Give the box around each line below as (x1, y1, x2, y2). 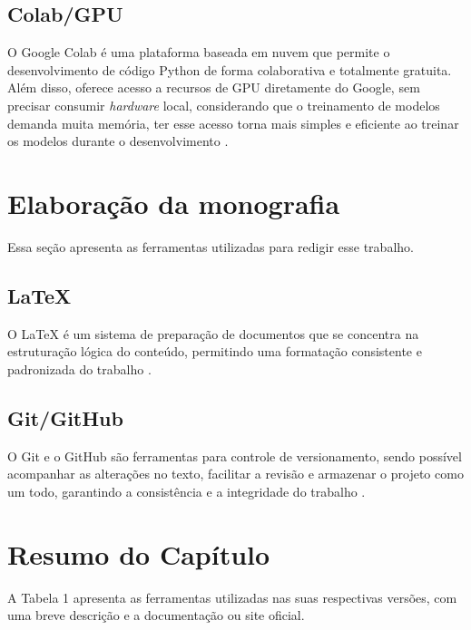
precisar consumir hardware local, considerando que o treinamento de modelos (7, 95, 440, 114)
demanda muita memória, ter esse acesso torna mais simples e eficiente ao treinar (7, 113, 459, 132)
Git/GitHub (7, 403, 123, 431)
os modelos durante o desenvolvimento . (7, 131, 229, 150)
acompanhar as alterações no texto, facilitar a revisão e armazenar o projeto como (7, 464, 464, 483)
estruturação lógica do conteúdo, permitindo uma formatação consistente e (7, 342, 422, 361)
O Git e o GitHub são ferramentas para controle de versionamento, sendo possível (7, 446, 462, 465)
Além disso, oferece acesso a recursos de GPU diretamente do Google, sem (7, 78, 420, 97)
